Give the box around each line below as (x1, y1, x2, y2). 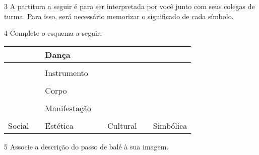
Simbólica (153, 119, 187, 131)
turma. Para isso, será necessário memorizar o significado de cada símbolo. (4, 11, 234, 21)
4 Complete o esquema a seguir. (4, 28, 102, 38)
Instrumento (45, 66, 88, 79)
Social (8, 119, 29, 131)
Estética (45, 119, 74, 131)
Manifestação (45, 102, 92, 114)
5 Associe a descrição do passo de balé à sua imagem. (4, 141, 169, 151)
